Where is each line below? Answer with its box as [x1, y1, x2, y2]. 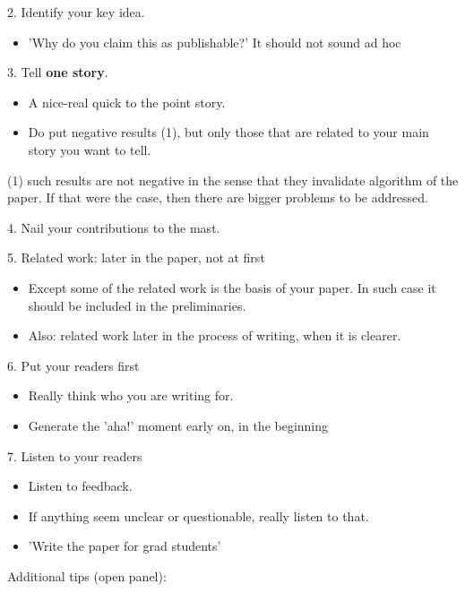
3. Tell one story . [7, 63, 108, 82]
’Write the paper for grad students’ [28, 536, 221, 555]
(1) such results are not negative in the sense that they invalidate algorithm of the [7, 170, 459, 189]
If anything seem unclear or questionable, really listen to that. [28, 506, 369, 525]
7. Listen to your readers [7, 446, 142, 465]
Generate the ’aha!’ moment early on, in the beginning [28, 416, 329, 434]
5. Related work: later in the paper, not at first [7, 248, 265, 267]
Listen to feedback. [28, 476, 133, 495]
